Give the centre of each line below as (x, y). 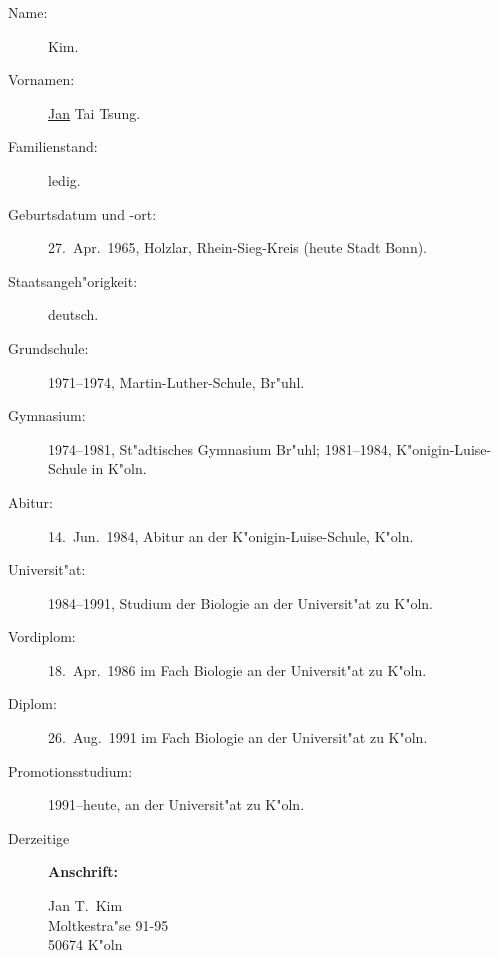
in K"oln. (119, 468)
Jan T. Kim (85, 905)
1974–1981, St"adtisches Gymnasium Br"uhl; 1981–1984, (220, 448)
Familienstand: (53, 146)
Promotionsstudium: (70, 770)
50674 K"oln (85, 944)
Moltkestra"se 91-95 (108, 924)
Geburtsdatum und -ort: (82, 213)
